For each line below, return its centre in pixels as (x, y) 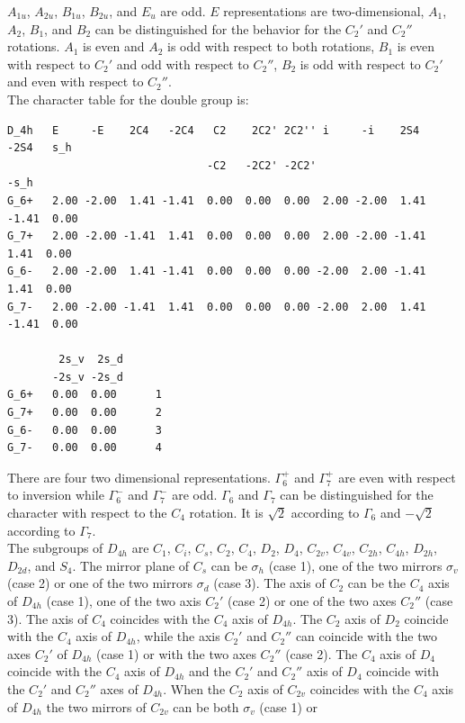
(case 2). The (322, 653)
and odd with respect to (183, 63)
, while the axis (178, 636)
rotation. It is (226, 513)
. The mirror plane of (131, 565)
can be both (206, 706)
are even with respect (397, 477)
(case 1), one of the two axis (124, 601)
